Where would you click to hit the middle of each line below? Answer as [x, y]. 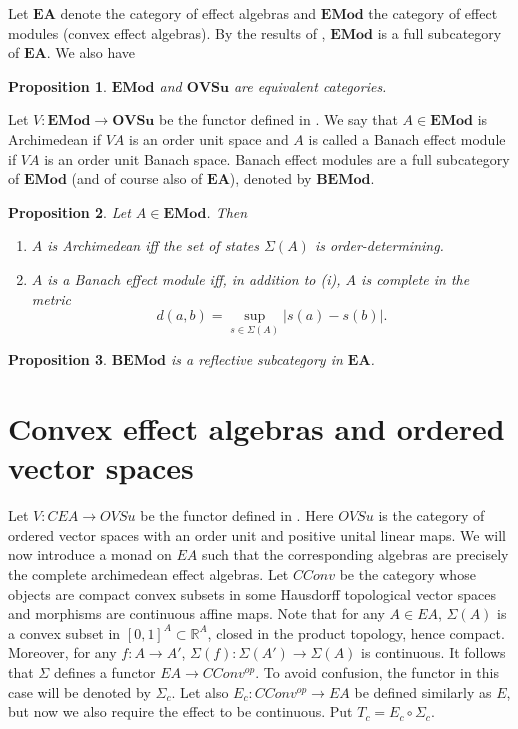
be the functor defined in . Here [237, 515]
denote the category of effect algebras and [188, 13]
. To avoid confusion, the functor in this [377, 672]
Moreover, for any [62, 652]
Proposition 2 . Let [69, 211]
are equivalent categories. [310, 85]
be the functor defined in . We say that [278, 119]
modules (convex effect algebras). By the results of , [167, 32]
